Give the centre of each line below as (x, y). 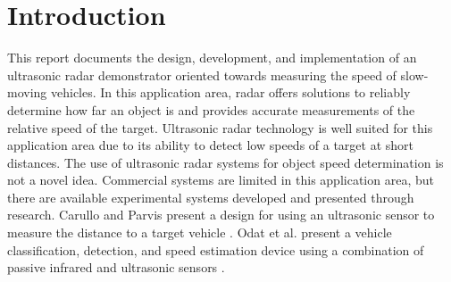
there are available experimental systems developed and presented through (211, 197)
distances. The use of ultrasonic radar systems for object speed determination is (225, 162)
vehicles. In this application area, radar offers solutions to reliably (230, 92)
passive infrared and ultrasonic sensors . (116, 267)
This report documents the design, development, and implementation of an (212, 58)
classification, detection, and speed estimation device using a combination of (216, 249)
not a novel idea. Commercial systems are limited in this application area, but (221, 180)
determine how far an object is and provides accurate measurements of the (211, 109)
